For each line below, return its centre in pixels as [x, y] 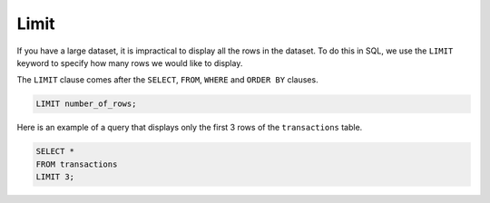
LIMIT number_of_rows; [86, 104]
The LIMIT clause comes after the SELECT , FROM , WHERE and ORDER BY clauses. [167, 80]
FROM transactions [77, 164]
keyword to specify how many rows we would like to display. [130, 63]
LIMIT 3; [55, 177]
